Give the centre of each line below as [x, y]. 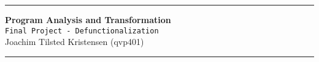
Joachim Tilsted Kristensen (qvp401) [75, 42]
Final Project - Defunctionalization [82, 31]
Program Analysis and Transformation [88, 19]
